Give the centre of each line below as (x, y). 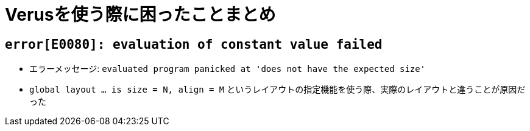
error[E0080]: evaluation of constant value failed (194, 44)
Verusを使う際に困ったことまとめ (140, 15)
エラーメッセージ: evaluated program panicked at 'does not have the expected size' (228, 69)
